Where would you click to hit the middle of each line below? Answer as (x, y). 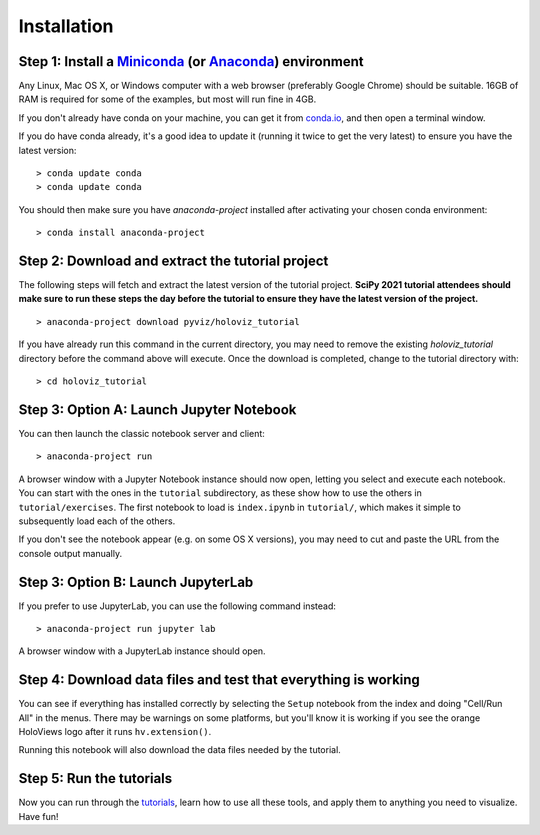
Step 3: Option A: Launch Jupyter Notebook (157, 409)
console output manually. (70, 553)
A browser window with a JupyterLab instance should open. (142, 651)
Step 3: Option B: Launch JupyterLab (136, 581)
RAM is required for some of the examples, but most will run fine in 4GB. (167, 99)
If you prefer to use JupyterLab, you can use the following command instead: (177, 606)
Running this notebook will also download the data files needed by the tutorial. (180, 750)
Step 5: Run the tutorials (95, 778)
